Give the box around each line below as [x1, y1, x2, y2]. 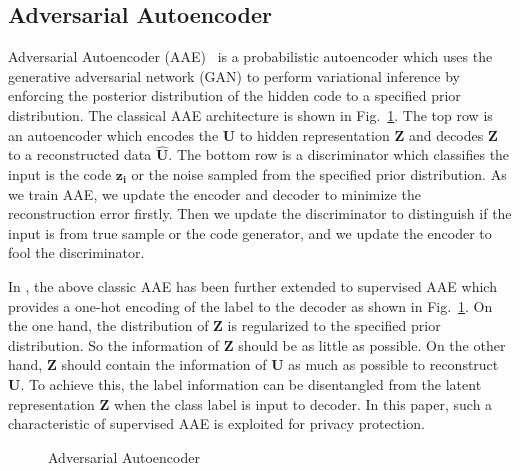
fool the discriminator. [8, 242, 145, 263]
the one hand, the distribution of [8, 315, 209, 336]
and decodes [408, 124, 484, 145]
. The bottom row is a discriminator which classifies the [168, 144, 510, 165]
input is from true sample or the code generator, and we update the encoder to [8, 222, 492, 243]
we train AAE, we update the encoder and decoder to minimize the [8, 183, 421, 204]
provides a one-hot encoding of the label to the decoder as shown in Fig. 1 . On [8, 295, 493, 316]
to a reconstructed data [8, 144, 152, 165]
